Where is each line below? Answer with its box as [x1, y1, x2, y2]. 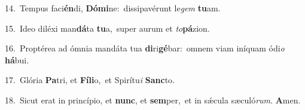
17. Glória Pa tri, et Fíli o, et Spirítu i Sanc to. [5, 74, 175, 86]
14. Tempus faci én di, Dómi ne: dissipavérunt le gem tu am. [5, 2, 221, 14]
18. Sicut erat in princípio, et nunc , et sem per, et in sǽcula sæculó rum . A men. [5, 93, 301, 106]
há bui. [5, 53, 29, 66]
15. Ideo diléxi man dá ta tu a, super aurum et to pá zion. [5, 22, 210, 34]
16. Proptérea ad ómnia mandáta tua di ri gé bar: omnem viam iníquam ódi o [5, 42, 285, 54]
